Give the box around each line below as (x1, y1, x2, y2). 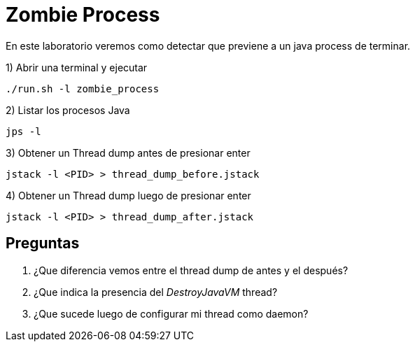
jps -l (6, 125, 41, 137)
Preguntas (6, 234, 80, 253)
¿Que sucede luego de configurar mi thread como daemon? (34, 307, 309, 320)
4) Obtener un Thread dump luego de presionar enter (6, 189, 251, 201)
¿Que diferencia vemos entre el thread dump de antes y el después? (34, 264, 349, 276)
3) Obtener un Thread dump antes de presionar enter (6, 146, 251, 159)
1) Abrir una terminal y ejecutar (6, 61, 148, 73)
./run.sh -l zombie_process (6, 83, 160, 94)
